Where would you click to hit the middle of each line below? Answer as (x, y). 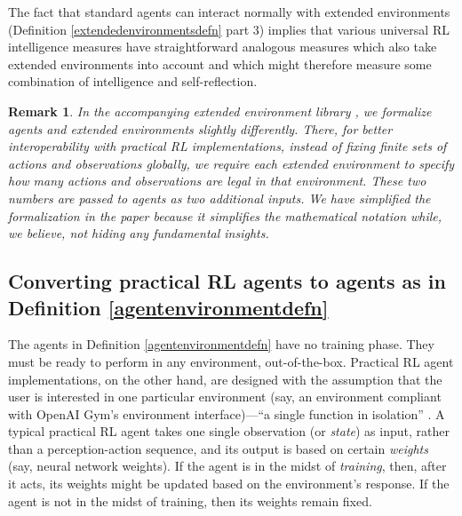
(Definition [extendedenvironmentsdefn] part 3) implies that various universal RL (229, 29)
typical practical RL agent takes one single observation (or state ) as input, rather (229, 431)
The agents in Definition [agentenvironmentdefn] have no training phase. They (221, 344)
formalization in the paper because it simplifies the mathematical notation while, (225, 215)
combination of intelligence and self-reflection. (133, 81)
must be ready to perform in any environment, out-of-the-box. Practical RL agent (231, 361)
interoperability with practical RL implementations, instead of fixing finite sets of (227, 146)
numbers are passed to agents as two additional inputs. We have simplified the (219, 198)
